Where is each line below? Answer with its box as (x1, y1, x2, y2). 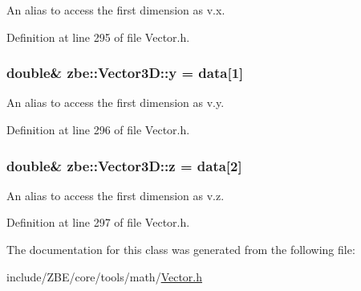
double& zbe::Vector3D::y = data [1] (6, 63, 244, 83)
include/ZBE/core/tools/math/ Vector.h (6, 268, 203, 285)
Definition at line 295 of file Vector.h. (6, 28, 190, 45)
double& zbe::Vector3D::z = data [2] (6, 155, 242, 175)
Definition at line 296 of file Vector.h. (6, 121, 190, 137)
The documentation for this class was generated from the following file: (6, 241, 355, 257)
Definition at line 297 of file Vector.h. (6, 214, 190, 231)
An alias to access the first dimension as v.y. (6, 94, 225, 111)
